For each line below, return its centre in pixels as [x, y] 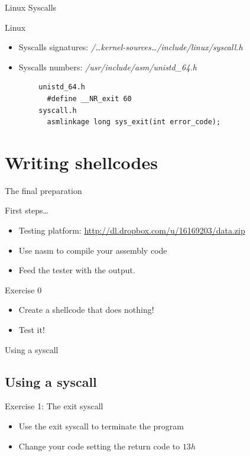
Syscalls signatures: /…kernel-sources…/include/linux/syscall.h [131, 47]
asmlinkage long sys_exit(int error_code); [134, 122]
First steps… [27, 210]
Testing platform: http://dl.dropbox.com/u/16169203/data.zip [132, 230]
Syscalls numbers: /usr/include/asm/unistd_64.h [108, 67]
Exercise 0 [23, 290]
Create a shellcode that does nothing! [86, 310]
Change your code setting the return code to [99, 446]
